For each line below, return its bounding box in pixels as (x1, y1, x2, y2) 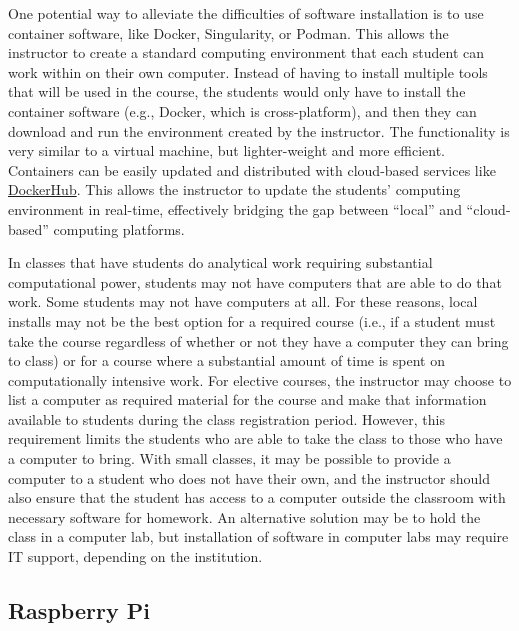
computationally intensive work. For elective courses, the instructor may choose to (8, 369, 512, 390)
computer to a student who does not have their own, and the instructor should (8, 467, 490, 488)
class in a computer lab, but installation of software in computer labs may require (8, 526, 509, 547)
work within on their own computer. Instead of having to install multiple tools (8, 61, 488, 82)
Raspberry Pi (8, 595, 150, 626)
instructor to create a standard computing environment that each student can (8, 42, 485, 63)
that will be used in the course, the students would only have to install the (8, 81, 466, 102)
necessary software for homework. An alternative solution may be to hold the (8, 506, 481, 527)
